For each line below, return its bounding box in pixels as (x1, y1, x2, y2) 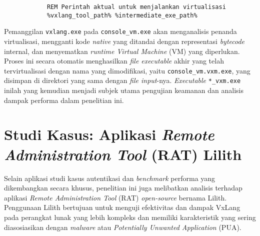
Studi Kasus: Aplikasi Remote (4, 124, 214, 145)
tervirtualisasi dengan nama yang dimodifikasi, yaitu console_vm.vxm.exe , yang (4, 65, 250, 75)
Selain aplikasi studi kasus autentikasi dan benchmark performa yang (4, 172, 215, 183)
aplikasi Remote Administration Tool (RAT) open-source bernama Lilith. (4, 192, 227, 202)
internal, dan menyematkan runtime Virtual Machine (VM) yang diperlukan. (4, 45, 240, 56)
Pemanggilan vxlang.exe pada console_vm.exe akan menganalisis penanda (4, 26, 237, 36)
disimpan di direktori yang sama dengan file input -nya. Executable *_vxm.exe (4, 75, 241, 85)
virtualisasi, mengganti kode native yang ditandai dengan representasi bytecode (4, 35, 245, 46)
